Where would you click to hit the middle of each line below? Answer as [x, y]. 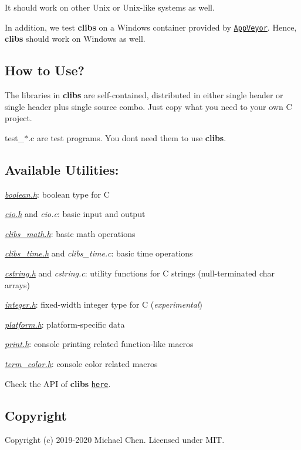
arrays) [17, 284]
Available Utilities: [62, 169]
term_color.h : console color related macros [81, 363]
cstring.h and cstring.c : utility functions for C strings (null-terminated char [140, 273]
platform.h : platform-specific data [65, 324]
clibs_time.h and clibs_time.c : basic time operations [99, 253]
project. [18, 118]
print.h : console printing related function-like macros [99, 344]
